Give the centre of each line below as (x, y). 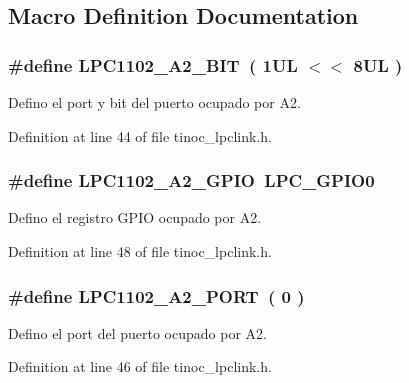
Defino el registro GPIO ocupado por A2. (135, 217)
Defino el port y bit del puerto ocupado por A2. (154, 102)
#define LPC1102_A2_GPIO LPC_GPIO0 (191, 180)
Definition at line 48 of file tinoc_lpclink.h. (140, 251)
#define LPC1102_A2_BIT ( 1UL (153, 64)
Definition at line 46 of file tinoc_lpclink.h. (140, 366)
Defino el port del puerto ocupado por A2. (137, 332)
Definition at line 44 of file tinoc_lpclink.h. (140, 135)
